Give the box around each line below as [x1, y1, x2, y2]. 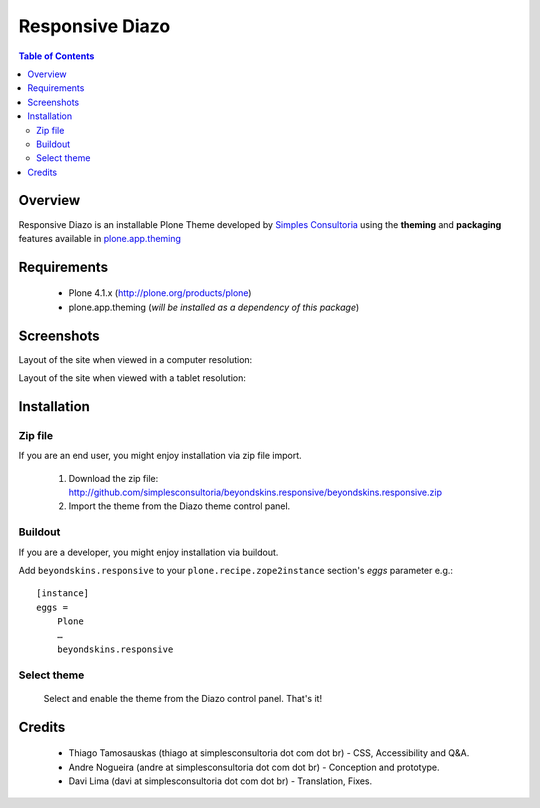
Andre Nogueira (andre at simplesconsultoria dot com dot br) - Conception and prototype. [68, 761, 440, 773]
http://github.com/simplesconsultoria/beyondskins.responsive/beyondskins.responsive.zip [68, 486, 442, 498]
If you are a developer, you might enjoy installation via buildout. [18, 546, 279, 558]
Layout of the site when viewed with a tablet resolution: [18, 372, 247, 384]
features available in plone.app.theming [18, 232, 182, 244]
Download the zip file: [68, 472, 159, 484]
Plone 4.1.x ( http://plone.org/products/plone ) [68, 287, 252, 299]
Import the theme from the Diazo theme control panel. [68, 500, 291, 512]
